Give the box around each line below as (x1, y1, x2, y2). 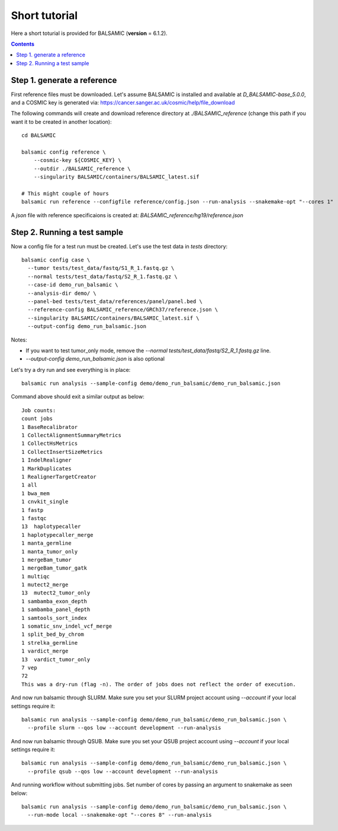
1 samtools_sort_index (21, 615, 88, 621)
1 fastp (21, 507, 44, 513)
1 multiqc (21, 573, 50, 580)
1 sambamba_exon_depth (21, 598, 88, 604)
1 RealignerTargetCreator (21, 473, 97, 480)
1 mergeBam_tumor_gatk (21, 565, 88, 572)
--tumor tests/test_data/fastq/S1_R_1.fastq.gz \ (27, 265, 175, 272)
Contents (11, 40, 35, 47)
